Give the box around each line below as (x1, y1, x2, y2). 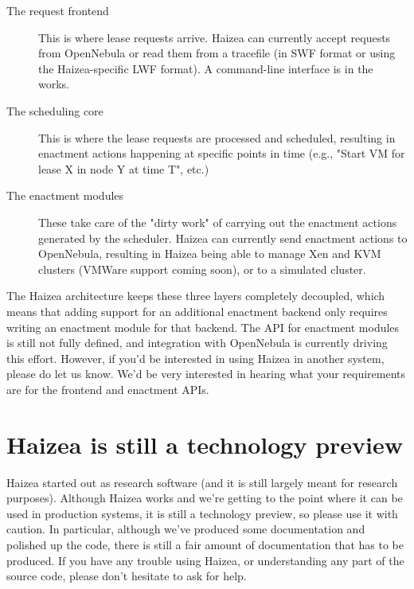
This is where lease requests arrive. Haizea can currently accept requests (38, 29, 391, 45)
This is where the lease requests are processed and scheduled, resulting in (38, 129, 396, 146)
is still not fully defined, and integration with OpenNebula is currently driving (6, 334, 388, 351)
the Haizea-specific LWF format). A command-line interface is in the (38, 60, 373, 76)
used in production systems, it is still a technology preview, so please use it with (6, 505, 398, 521)
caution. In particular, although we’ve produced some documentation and (6, 521, 365, 537)
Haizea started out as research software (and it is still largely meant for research (6, 474, 398, 490)
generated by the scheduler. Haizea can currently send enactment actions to (38, 229, 408, 246)
